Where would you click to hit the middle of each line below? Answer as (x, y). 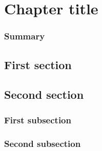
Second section (44, 94)
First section (38, 64)
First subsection (38, 120)
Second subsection (43, 143)
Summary (25, 36)
